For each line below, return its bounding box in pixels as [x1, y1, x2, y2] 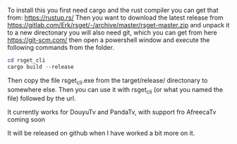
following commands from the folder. [7, 44, 115, 51]
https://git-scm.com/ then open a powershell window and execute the [7, 36, 210, 44]
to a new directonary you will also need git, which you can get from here [7, 28, 217, 37]
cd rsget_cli [7, 57, 46, 64]
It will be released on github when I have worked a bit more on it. [7, 129, 195, 138]
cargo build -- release [7, 63, 74, 70]
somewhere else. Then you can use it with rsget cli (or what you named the [7, 85, 224, 96]
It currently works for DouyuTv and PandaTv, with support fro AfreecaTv [7, 108, 217, 117]
